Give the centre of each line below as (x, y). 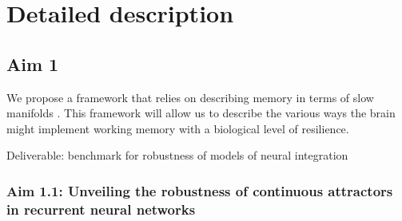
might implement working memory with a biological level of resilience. (178, 128)
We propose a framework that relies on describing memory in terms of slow (190, 97)
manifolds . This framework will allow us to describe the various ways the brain (201, 113)
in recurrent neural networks (101, 209)
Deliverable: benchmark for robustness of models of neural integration (177, 155)
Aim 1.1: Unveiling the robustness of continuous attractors (200, 190)
